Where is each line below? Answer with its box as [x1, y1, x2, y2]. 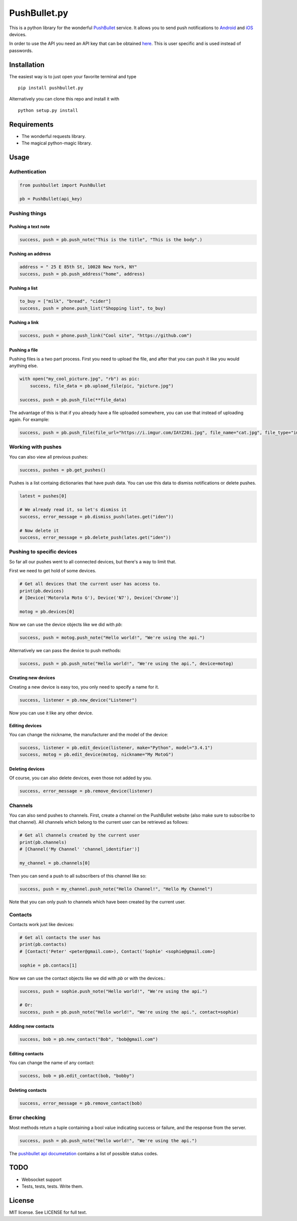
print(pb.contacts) [19, 941, 67, 947]
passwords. [9, 47, 33, 53]
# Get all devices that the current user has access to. [19, 581, 161, 587]
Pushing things [9, 210, 47, 217]
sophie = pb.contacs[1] [19, 962, 78, 968]
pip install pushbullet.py [18, 85, 84, 91]
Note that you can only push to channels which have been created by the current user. [9, 898, 186, 905]
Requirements [9, 120, 54, 129]
